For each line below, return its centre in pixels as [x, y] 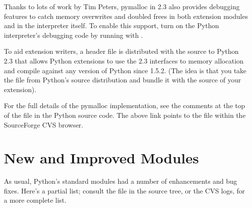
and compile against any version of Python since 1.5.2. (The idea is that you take [125, 70]
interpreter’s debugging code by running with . [73, 35]
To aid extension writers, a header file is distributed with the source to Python [121, 51]
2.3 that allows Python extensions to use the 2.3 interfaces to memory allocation [124, 60]
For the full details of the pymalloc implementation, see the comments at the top [125, 105]
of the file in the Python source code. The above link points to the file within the [125, 115]
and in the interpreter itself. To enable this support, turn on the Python [112, 25]
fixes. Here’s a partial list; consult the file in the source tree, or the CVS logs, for [125, 190]
